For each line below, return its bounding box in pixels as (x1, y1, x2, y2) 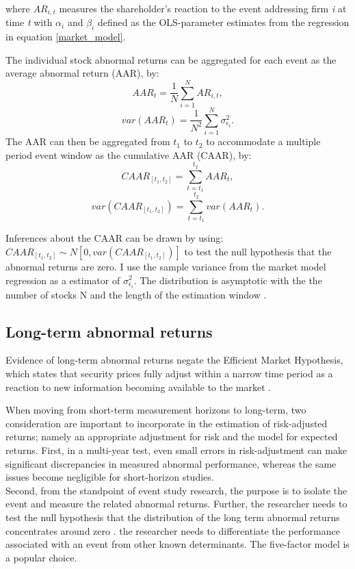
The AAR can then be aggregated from (5, 134, 170, 149)
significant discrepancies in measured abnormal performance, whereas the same (5, 456, 337, 470)
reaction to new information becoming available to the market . (5, 379, 272, 394)
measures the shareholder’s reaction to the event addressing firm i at (59, 1, 347, 15)
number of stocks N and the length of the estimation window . (5, 287, 267, 301)
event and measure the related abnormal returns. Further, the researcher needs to (5, 496, 347, 511)
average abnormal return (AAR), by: (5, 66, 159, 80)
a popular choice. (5, 550, 77, 564)
